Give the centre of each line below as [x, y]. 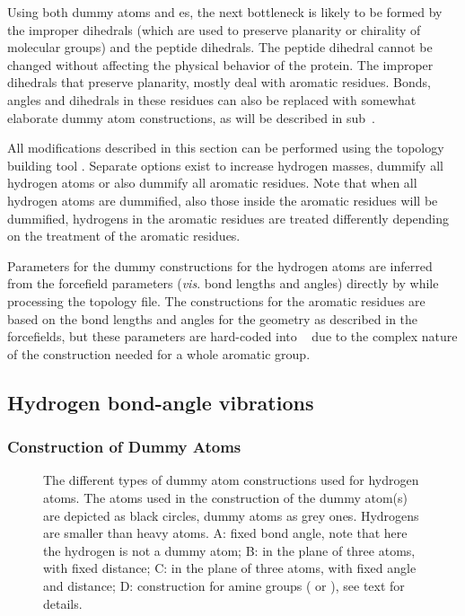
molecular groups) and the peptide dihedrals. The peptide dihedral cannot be [220, 47]
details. [63, 603]
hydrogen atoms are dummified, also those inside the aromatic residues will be [223, 200]
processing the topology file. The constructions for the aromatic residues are [216, 300]
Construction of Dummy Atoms [124, 447]
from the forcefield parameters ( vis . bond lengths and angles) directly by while [223, 283]
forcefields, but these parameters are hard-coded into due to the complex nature [232, 336]
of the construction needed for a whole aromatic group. [159, 353]
